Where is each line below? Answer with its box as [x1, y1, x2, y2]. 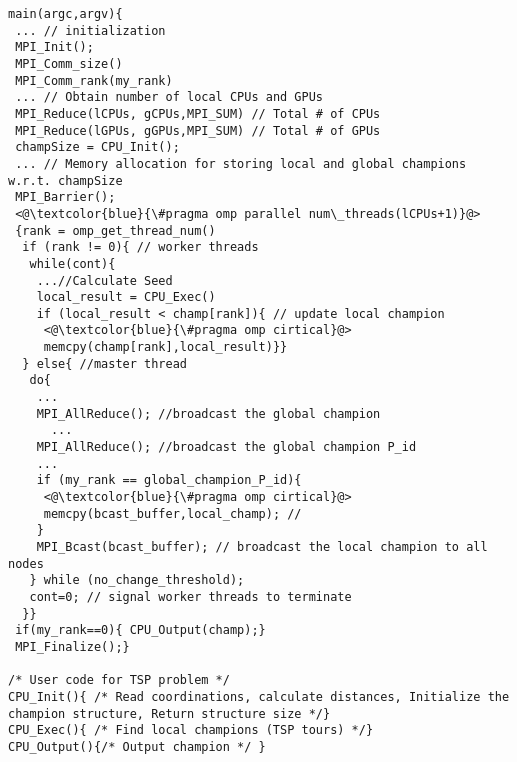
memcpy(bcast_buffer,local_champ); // [43, 506, 302, 521]
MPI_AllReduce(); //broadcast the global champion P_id [36, 440, 417, 455]
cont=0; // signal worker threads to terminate [29, 589, 352, 604]
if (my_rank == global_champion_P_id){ [36, 473, 302, 488]
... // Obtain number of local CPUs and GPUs [15, 90, 323, 105]
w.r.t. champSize [8, 173, 123, 188]
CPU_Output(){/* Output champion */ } [8, 739, 266, 754]
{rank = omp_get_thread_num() [15, 223, 216, 238]
